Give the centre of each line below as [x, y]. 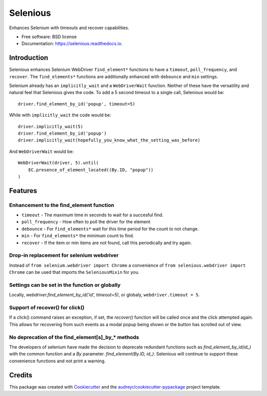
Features [23, 191]
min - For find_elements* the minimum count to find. [78, 236]
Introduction [29, 58]
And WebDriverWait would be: [42, 151]
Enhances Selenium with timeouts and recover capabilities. [69, 28]
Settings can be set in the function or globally [65, 285]
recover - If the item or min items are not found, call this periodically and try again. [107, 243]
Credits [21, 375]
